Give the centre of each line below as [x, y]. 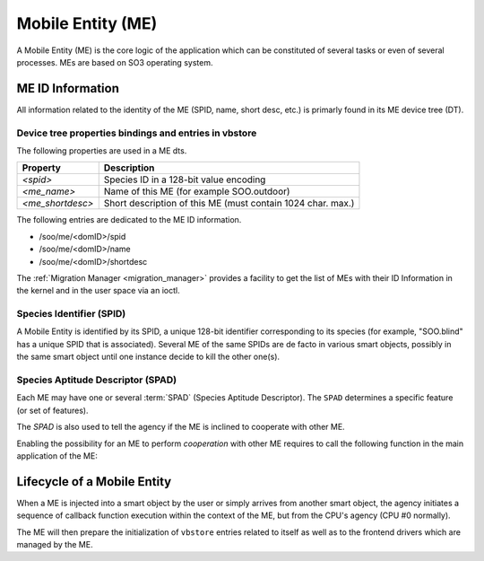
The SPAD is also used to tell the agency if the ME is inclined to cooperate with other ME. [181, 427]
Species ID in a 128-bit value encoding [185, 180]
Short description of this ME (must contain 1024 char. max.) [229, 204]
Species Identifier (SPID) [71, 314]
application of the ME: [57, 456]
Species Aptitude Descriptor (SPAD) [97, 380]
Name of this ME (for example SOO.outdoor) [197, 191]
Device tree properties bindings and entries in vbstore [137, 133]
